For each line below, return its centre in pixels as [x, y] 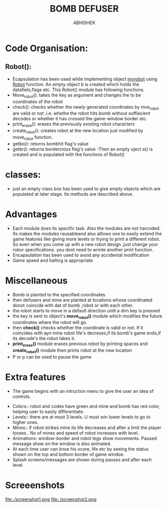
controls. [22, 396]
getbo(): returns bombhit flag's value [50, 143]
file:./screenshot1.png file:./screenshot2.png [51, 499]
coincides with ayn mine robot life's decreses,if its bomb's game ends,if [87, 333]
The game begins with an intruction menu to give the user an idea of [83, 391]
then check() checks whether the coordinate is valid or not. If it [78, 328]
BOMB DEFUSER [84, 9]
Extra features [36, 377]
